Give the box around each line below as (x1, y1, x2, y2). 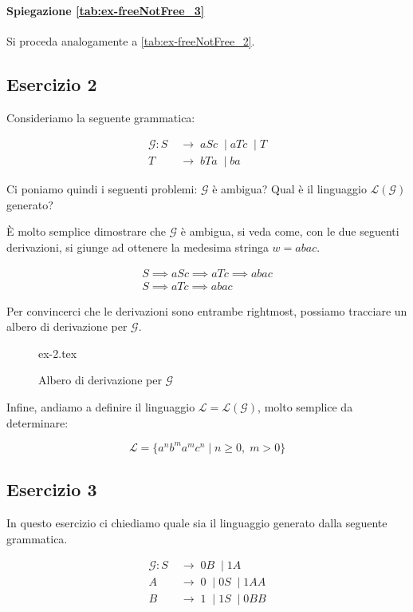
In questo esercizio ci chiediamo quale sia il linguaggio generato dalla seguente (6, 514, 387, 531)
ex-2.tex (38, 344, 77, 361)
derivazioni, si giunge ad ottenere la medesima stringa (6, 239, 269, 256)
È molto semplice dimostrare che (6, 223, 166, 240)
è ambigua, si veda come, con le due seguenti (180, 223, 399, 240)
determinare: (6, 414, 69, 431)
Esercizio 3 (6, 477, 97, 502)
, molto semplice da (258, 399, 353, 415)
